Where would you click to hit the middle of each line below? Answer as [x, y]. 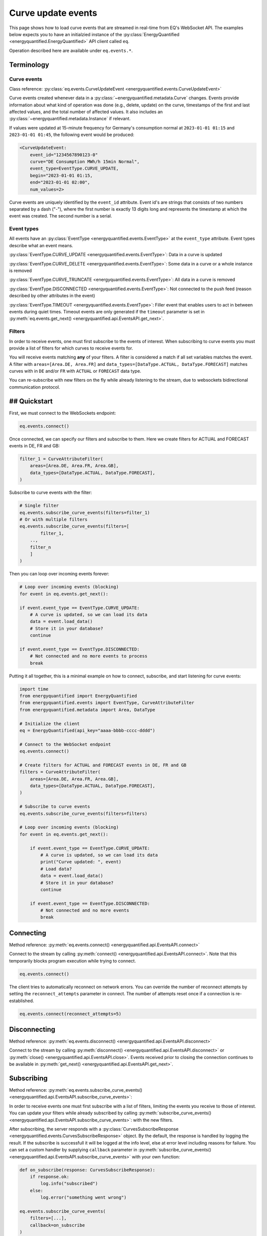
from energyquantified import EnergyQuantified [78, 696]
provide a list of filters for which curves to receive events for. [71, 348]
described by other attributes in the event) [52, 296]
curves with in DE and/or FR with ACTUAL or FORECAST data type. [75, 371]
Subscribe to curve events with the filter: [51, 492]
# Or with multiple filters [53, 520]
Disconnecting [32, 1029]
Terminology [29, 65]
